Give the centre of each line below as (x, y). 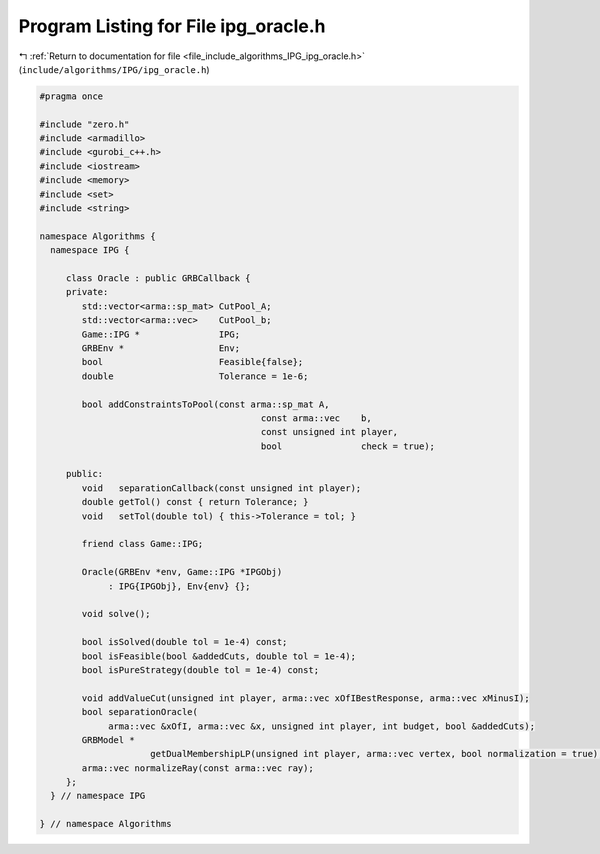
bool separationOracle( (140, 712)
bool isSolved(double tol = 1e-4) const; (184, 642)
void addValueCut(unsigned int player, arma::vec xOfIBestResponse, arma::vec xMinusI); (305, 698)
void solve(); (116, 614)
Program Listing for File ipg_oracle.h (172, 26)
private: (87, 292)
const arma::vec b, (316, 418)
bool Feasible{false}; (192, 362)
